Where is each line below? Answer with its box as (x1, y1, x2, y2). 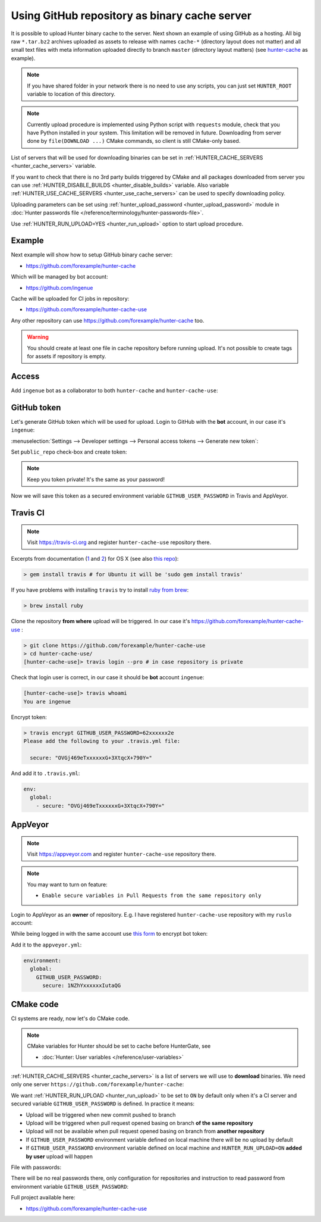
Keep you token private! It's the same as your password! (27, 476, 165, 483)
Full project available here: (11, 1194, 75, 1201)
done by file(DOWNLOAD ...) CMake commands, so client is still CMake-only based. (27, 137, 241, 145)
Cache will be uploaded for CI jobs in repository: (11, 295, 130, 302)
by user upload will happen (26, 1152, 93, 1160)
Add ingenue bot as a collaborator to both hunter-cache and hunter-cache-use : (11, 387, 218, 394)
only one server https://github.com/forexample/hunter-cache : (11, 1081, 184, 1088)
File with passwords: (11, 1164, 62, 1171)
